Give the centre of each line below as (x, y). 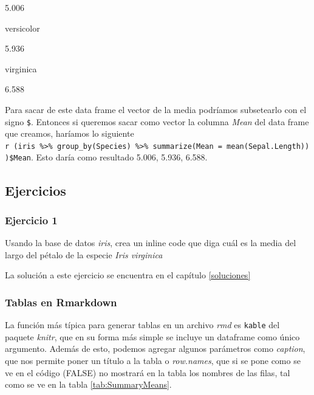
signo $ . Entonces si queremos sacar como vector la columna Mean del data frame (157, 121)
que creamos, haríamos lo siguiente (70, 133)
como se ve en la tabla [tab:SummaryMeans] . (88, 384)
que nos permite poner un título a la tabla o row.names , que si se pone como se (153, 360)
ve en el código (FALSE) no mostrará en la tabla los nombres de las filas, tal (148, 372)
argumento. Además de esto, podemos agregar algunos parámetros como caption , (155, 349)
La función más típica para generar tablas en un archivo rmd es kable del (142, 325)
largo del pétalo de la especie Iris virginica (84, 254)
